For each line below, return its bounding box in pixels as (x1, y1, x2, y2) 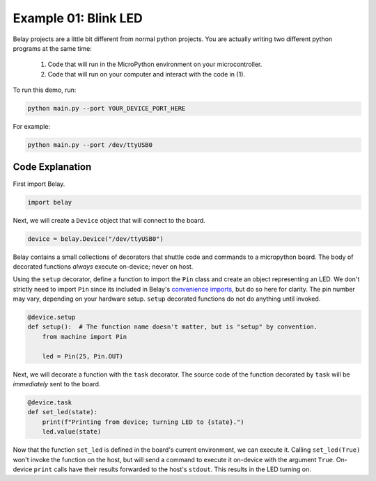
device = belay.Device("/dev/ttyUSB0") (27, 235, 164, 243)
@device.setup (27, 313, 76, 322)
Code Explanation (13, 161, 92, 173)
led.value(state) (42, 428, 102, 436)
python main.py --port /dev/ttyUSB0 (27, 141, 153, 149)
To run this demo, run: (13, 86, 77, 94)
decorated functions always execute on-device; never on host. (13, 262, 194, 271)
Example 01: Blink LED (13, 10, 143, 26)
